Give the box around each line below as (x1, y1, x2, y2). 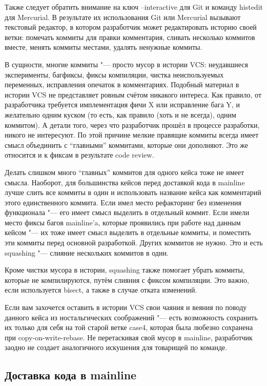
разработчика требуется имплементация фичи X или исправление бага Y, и (5, 99, 240, 110)
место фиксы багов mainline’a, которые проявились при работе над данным (5, 217, 241, 227)
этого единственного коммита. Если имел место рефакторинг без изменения (5, 197, 241, 207)
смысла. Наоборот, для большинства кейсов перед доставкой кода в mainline (5, 177, 245, 187)
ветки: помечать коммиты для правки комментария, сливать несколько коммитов (5, 31, 255, 42)
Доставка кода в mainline (5, 367, 137, 383)
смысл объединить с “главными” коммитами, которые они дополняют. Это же (5, 139, 249, 150)
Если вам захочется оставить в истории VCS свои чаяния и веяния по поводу (5, 302, 247, 313)
